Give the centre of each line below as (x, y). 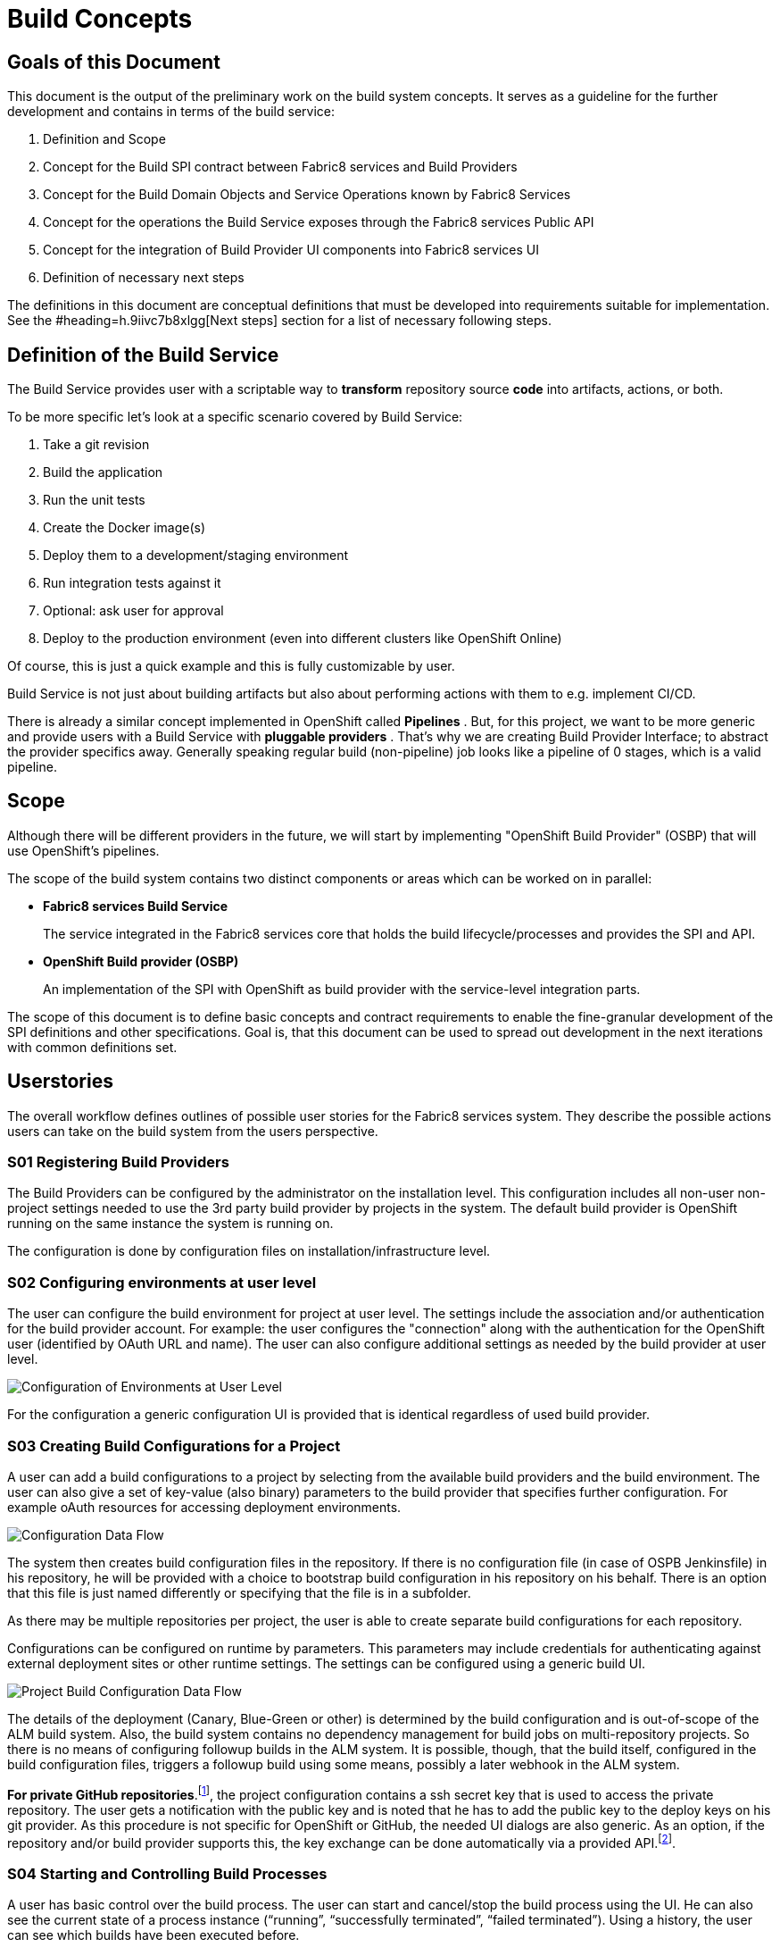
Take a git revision (96, 445)
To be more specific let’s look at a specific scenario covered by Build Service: (235, 417)
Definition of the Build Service (143, 355)
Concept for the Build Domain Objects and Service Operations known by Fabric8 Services (307, 195)
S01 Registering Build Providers (118, 1162)
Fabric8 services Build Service (136, 906)
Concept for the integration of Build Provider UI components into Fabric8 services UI (291, 250)
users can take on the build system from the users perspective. (193, 1131)
